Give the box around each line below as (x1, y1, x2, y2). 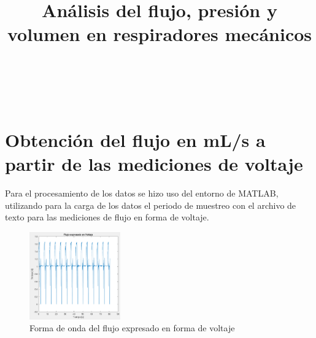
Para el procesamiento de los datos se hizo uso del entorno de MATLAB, (5, 187, 279, 200)
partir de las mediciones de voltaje (5, 151, 303, 176)
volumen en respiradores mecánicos (7, 21, 312, 47)
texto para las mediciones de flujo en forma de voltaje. (5, 211, 209, 223)
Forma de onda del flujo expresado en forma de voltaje (29, 321, 235, 334)
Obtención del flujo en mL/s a (5, 127, 266, 152)
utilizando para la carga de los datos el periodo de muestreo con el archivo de (5, 198, 296, 211)
